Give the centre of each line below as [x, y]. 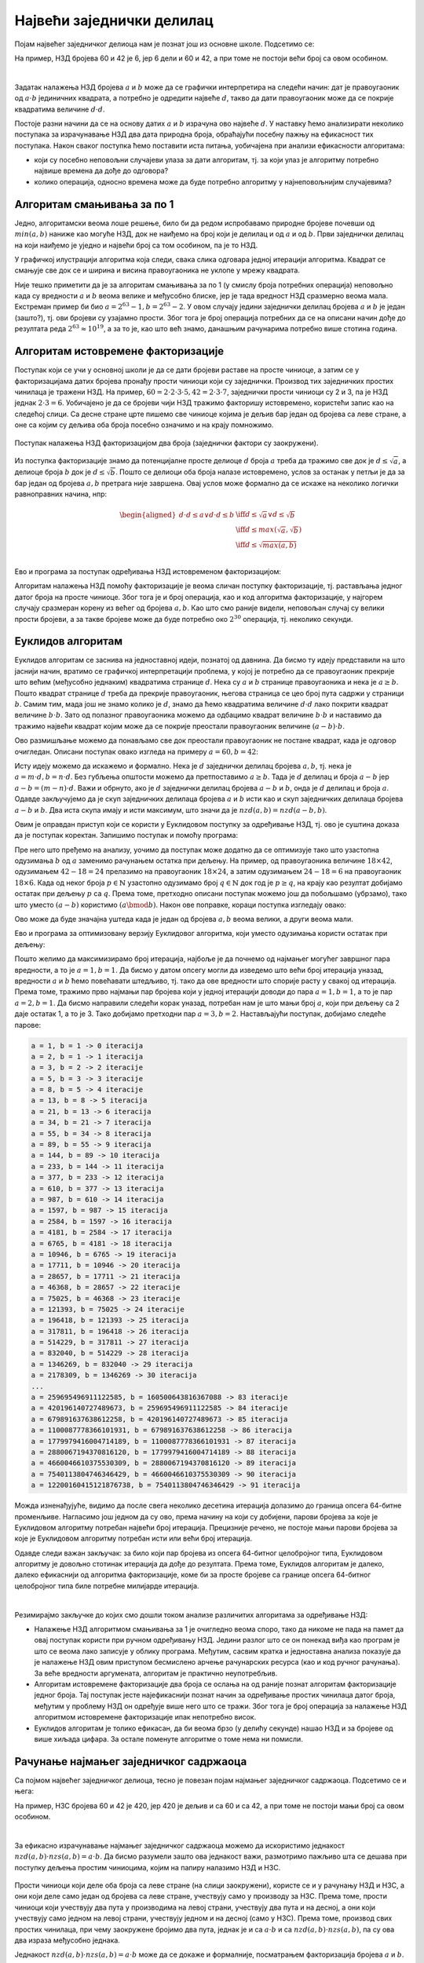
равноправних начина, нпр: [61, 494]
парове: [28, 1025]
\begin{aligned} [148, 515]
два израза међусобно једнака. [68, 1940]
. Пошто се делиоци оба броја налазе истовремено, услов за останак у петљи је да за [260, 472]
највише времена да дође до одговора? [101, 171]
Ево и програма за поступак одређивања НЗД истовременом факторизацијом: [148, 571]
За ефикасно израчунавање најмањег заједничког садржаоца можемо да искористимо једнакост [180, 1845]
